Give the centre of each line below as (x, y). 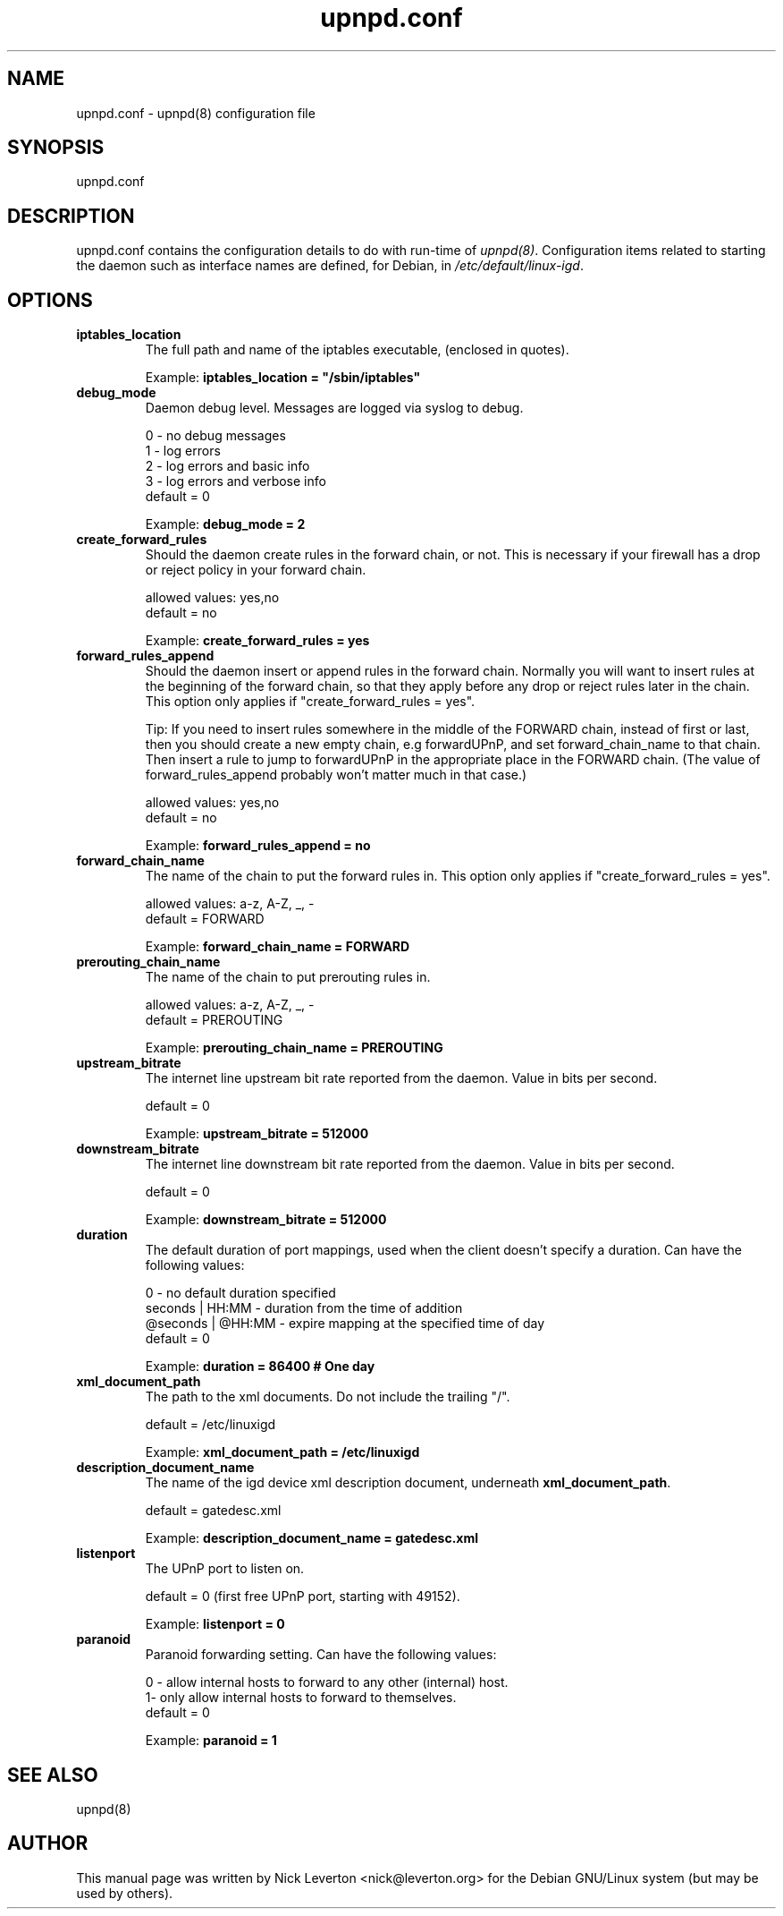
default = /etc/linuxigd (210, 1425)
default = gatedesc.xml (213, 1511)
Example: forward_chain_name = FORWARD (278, 947)
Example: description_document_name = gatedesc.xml (312, 1538)
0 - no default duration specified (240, 1293)
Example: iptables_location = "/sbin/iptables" (283, 378)
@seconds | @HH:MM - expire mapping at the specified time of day (345, 1324)
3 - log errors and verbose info (236, 481)
